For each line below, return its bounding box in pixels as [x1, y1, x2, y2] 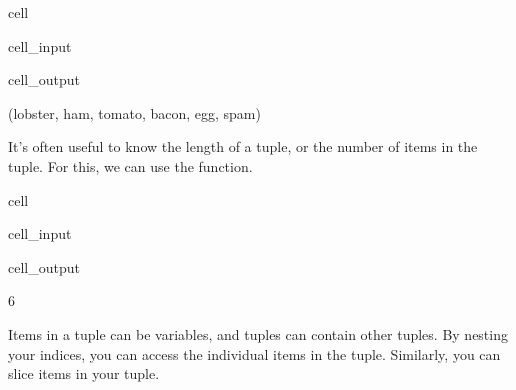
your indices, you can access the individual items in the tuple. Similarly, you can [8, 343, 501, 364]
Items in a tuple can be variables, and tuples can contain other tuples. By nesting [8, 323, 508, 344]
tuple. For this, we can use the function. [8, 155, 253, 176]
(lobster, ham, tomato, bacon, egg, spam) [8, 102, 261, 123]
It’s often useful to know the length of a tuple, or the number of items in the [8, 136, 478, 157]
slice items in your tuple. [8, 363, 160, 384]
